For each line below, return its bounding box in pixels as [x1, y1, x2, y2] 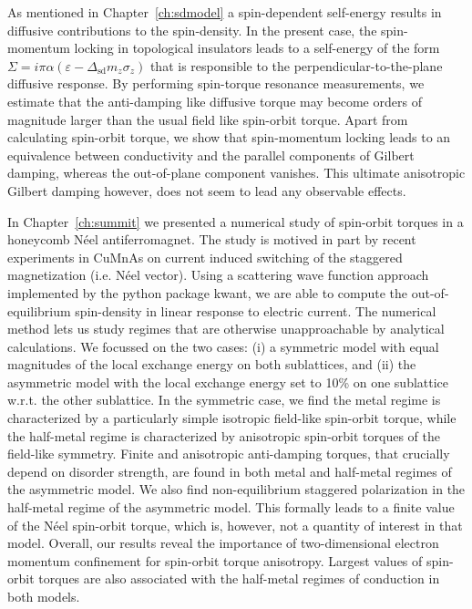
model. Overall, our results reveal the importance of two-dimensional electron [7, 533, 439, 552]
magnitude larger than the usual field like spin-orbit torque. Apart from [7, 109, 408, 129]
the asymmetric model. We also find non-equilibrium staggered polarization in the [7, 480, 466, 499]
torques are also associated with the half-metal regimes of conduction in [38, 569, 440, 588]
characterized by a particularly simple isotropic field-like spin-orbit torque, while [7, 408, 457, 428]
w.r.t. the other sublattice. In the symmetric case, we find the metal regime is [7, 390, 441, 409]
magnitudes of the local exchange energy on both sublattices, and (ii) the [7, 355, 416, 374]
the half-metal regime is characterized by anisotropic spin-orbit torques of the [7, 426, 440, 445]
